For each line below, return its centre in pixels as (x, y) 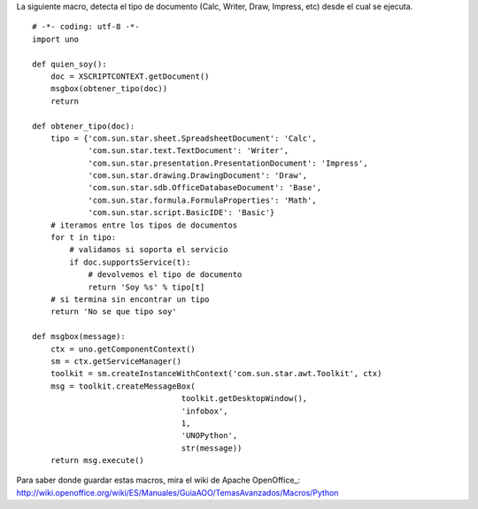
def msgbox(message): (79, 337)
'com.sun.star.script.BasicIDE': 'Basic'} (181, 213)
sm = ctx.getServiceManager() (116, 361)
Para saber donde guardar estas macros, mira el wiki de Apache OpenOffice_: (158, 480)
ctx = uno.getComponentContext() (123, 349)
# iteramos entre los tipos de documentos (144, 225)
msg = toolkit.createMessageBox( (123, 386)
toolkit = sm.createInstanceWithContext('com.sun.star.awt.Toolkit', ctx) (216, 374)
